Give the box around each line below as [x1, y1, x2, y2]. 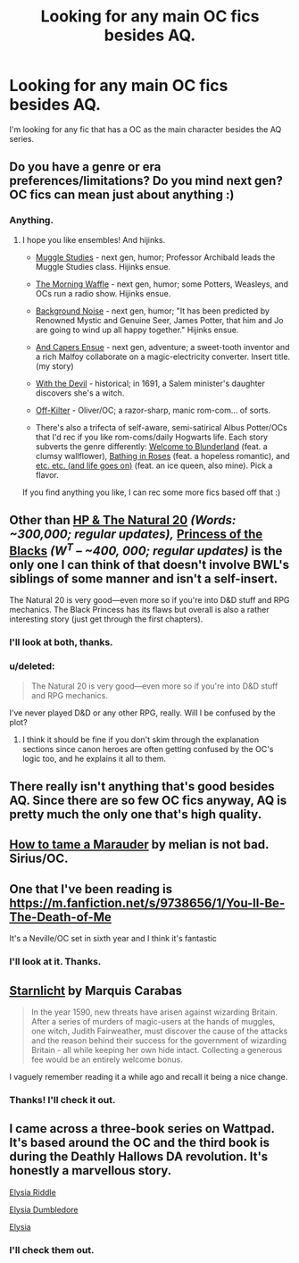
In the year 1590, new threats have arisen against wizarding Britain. [30, 1007, 278, 1017]
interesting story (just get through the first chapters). [9, 614, 203, 624]
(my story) [35, 360, 74, 372]
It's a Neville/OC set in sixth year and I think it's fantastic [9, 933, 217, 944]
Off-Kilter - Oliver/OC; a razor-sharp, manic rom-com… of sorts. [35, 405, 270, 415]
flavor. [35, 469, 60, 480]
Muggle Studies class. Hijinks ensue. [35, 261, 171, 272]
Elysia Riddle [9, 1186, 56, 1198]
